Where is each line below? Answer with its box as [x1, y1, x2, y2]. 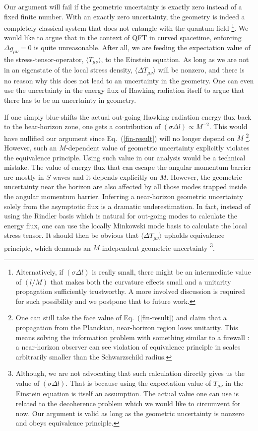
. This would [209, 121, 248, 132]
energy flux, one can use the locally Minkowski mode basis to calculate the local [4, 220, 247, 230]
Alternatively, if [15, 267, 64, 277]
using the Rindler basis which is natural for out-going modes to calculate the [4, 211, 238, 221]
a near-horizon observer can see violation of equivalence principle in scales [15, 342, 241, 352]
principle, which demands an [4, 242, 91, 253]
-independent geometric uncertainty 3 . [100, 241, 215, 253]
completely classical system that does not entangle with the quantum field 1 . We [4, 21, 249, 33]
